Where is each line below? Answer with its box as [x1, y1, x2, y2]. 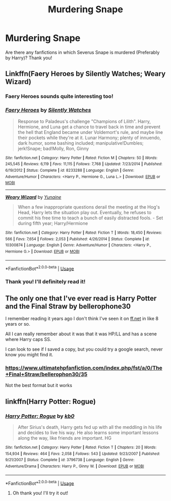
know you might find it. [5, 352, 53, 358]
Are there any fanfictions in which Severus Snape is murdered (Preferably [5, 49, 160, 55]
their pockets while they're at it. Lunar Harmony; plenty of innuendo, [17, 134, 161, 141]
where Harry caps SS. [5, 336, 51, 343]
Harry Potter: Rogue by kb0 [5, 413, 75, 420]
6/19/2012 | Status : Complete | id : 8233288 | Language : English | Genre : [5, 168, 135, 173]
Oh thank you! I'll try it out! [12, 490, 69, 496]
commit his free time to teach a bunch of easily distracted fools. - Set [17, 215, 163, 221]
